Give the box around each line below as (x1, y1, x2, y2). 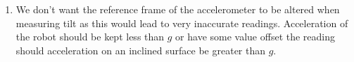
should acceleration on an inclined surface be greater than (15, 42, 266, 57)
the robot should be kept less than (15, 29, 165, 44)
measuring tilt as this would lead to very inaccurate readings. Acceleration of (15, 15, 348, 30)
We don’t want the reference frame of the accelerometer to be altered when (15, 2, 340, 16)
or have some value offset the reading (175, 29, 336, 44)
